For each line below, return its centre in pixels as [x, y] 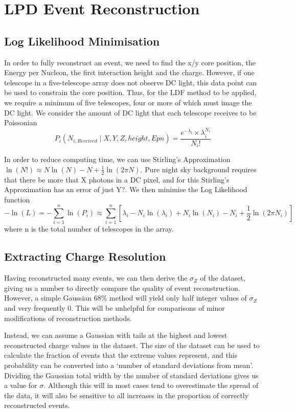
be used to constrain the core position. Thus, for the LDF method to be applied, [130, 92]
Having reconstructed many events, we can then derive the [96, 278]
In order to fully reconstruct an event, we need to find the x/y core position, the [130, 62]
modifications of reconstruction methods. [68, 318]
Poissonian [21, 122]
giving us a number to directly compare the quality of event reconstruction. [122, 288]
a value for [21, 385]
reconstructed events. [37, 405]
